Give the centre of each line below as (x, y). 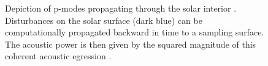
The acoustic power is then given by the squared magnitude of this (131, 44)
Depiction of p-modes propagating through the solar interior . (121, 8)
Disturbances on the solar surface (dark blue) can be (104, 20)
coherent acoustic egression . (58, 56)
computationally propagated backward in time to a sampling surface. (135, 32)
